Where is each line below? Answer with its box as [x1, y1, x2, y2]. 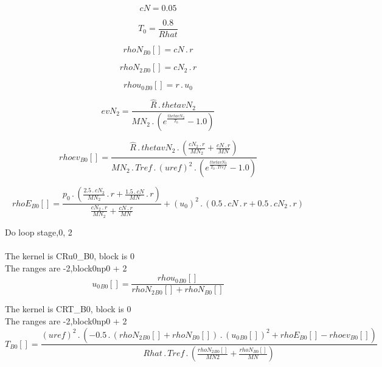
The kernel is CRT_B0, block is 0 [5, 302, 131, 315]
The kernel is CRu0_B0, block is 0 [5, 250, 134, 262]
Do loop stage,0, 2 [5, 225, 72, 238]
